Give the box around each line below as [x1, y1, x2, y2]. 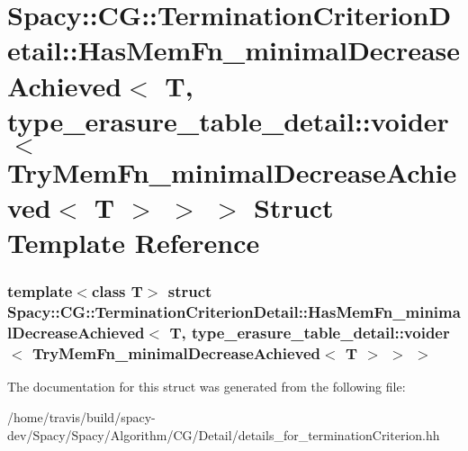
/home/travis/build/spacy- [7, 408, 156, 427]
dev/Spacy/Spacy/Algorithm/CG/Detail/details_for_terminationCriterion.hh [7, 425, 440, 444]
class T [91, 280, 143, 302]
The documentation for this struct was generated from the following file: [7, 377, 406, 396]
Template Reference [7, 224, 260, 261]
